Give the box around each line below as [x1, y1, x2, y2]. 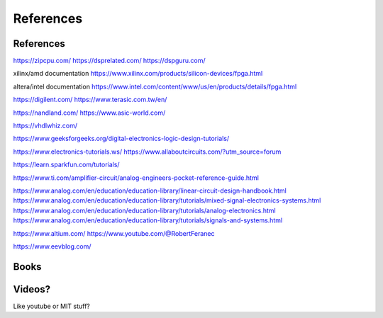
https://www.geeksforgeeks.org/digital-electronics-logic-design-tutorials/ [13, 135, 230, 143]
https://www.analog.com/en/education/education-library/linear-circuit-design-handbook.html [13, 186, 287, 195]
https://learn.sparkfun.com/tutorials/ [13, 160, 120, 169]
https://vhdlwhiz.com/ [13, 121, 78, 130]
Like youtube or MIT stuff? [13, 302, 90, 310]
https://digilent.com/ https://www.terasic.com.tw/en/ [13, 96, 167, 104]
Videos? [13, 283, 51, 295]
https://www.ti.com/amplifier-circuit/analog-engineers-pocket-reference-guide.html [13, 174, 259, 182]
